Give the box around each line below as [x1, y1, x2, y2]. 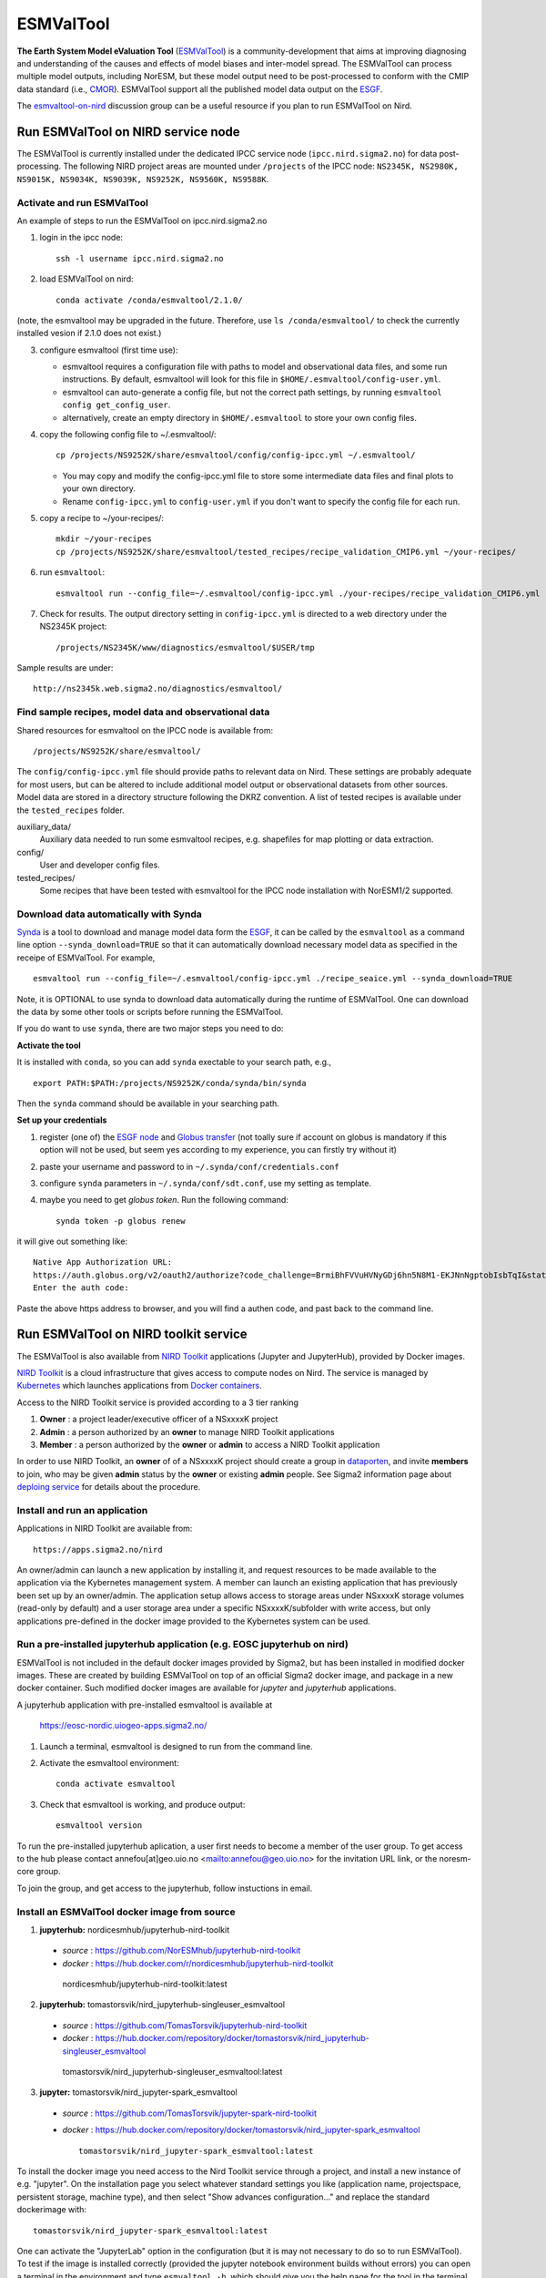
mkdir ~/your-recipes [56, 534, 152, 544]
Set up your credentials [16, 1114, 107, 1125]
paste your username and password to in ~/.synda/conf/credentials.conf [39, 1161, 340, 1172]
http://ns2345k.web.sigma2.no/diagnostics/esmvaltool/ [33, 683, 283, 694]
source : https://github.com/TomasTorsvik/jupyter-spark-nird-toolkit [62, 2108, 318, 2119]
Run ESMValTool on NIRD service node [16, 124, 240, 139]
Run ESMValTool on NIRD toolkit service [16, 1327, 248, 1342]
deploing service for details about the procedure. [16, 1482, 201, 1493]
